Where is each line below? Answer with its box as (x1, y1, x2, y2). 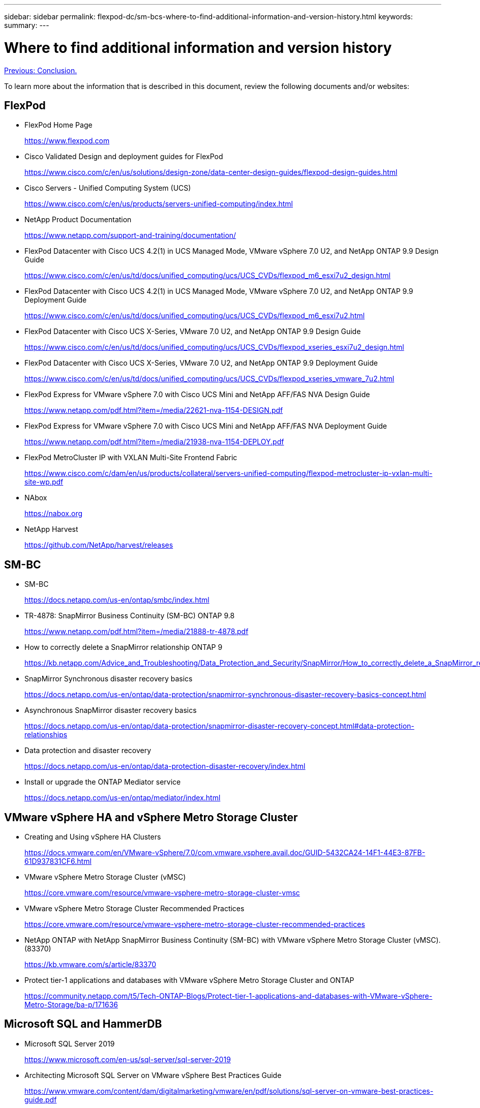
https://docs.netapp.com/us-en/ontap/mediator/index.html (24, 793, 221, 802)
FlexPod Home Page (24, 121, 93, 130)
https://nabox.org (24, 509, 83, 518)
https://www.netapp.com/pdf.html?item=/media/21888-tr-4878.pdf (24, 627, 249, 636)
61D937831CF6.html (24, 857, 92, 866)
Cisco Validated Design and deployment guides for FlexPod (24, 152, 223, 161)
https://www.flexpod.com (24, 136, 110, 145)
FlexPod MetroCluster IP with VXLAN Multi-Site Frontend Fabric (24, 453, 237, 462)
